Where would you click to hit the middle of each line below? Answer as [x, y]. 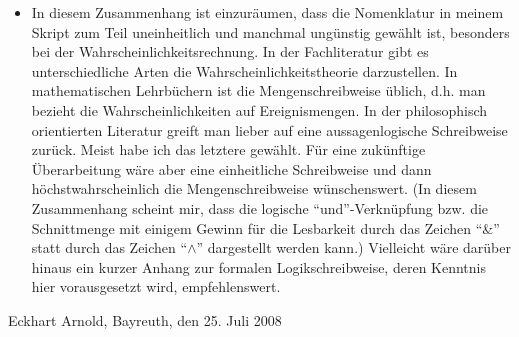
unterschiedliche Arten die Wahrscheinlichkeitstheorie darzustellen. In [244, 70]
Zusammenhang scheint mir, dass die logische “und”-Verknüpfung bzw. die [260, 207]
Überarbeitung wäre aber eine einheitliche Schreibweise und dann [231, 168]
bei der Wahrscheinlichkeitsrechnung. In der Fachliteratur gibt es [230, 51]
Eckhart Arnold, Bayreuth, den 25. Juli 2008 [145, 319]
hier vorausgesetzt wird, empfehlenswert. [156, 286]
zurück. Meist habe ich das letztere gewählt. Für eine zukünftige [228, 149]
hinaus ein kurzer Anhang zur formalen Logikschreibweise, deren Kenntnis [258, 266]
